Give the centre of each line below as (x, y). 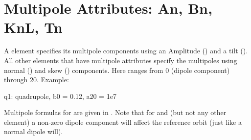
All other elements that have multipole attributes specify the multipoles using (121, 60)
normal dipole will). (34, 131)
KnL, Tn (33, 27)
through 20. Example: (36, 80)
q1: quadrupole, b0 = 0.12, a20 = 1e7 (60, 96)
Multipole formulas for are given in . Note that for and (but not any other (115, 112)
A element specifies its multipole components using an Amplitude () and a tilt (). (126, 51)
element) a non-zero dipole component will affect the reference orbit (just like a (123, 122)
